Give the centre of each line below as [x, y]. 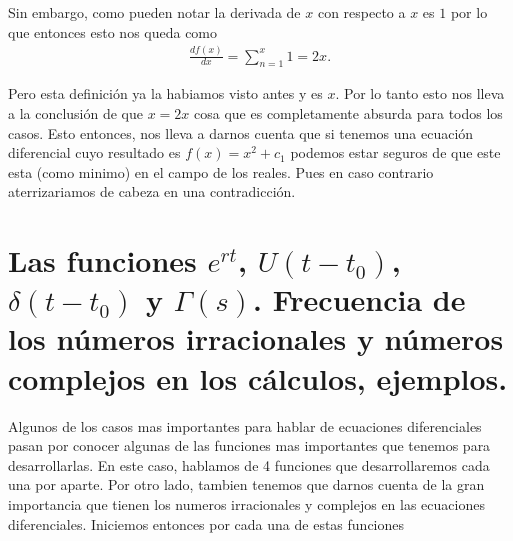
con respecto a [361, 12]
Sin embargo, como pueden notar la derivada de [154, 12]
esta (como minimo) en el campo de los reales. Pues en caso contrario [221, 171]
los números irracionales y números [256, 338]
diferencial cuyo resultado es [94, 152]
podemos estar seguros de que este [395, 152]
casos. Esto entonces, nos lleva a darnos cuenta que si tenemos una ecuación [241, 132]
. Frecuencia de [359, 299]
